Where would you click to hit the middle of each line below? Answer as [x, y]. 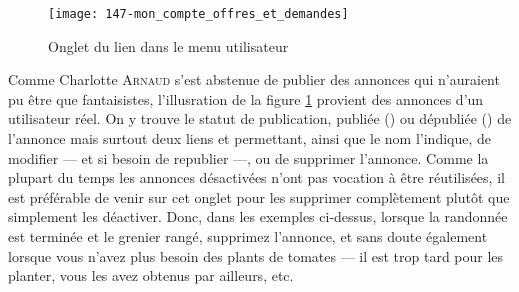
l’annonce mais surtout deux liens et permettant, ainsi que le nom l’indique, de [250, 138]
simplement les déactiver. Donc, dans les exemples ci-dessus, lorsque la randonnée [258, 216]
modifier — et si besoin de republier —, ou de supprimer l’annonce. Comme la [248, 157]
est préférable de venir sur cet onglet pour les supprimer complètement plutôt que [259, 196]
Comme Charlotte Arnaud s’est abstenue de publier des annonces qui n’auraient [254, 79]
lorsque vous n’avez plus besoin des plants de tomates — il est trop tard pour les [256, 255]
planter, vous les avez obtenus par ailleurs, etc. [151, 275]
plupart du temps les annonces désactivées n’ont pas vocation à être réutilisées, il [256, 177]
